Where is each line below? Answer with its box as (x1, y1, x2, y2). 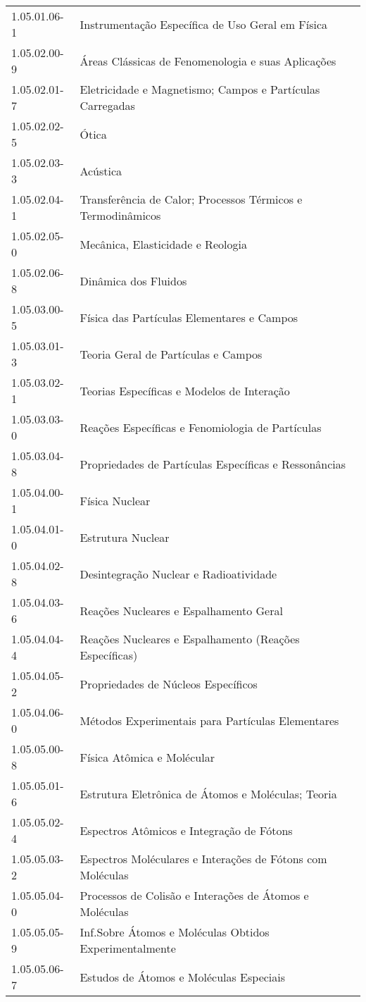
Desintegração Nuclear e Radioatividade (80, 565, 277, 582)
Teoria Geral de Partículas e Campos (80, 345, 263, 362)
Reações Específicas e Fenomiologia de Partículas (80, 419, 322, 435)
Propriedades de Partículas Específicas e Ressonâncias (80, 455, 346, 472)
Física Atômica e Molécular (80, 748, 215, 765)
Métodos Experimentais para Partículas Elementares (80, 712, 339, 729)
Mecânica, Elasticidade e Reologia (80, 235, 247, 252)
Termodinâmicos (80, 207, 161, 223)
